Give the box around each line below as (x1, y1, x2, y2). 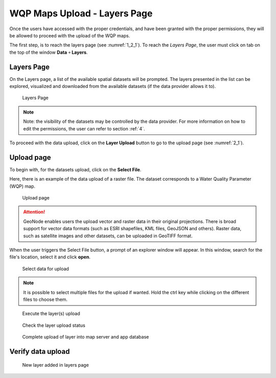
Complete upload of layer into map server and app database (22, 334, 149, 340)
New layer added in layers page (22, 362, 89, 368)
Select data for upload (22, 265, 69, 272)
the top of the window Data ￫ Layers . (9, 49, 88, 55)
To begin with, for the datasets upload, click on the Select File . (9, 166, 142, 172)
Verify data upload (9, 347, 70, 355)
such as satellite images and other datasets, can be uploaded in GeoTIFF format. (23, 233, 193, 239)
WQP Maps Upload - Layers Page (9, 8, 153, 19)
